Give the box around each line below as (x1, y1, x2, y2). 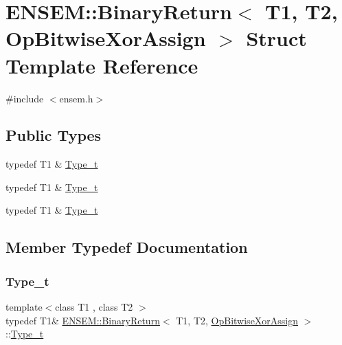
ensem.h (59, 91, 93, 105)
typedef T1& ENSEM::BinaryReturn (5, 313, 160, 327)
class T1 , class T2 (55, 300, 133, 314)
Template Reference (5, 51, 198, 79)
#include (5, 91, 44, 105)
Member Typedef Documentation (5, 236, 248, 258)
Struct (246, 24, 307, 52)
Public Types (5, 124, 102, 146)
